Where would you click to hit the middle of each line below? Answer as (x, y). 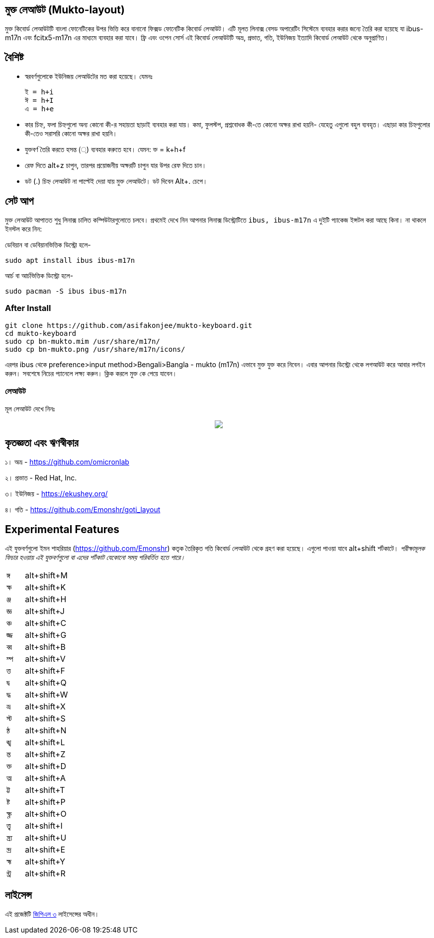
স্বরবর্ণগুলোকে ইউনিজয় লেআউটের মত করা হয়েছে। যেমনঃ (89, 77)
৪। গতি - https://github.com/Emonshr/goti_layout (83, 510)
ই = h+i (39, 92)
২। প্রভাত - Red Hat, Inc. (41, 478)
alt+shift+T (45, 790)
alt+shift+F (45, 671)
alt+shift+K (45, 587)
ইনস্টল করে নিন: (24, 229)
